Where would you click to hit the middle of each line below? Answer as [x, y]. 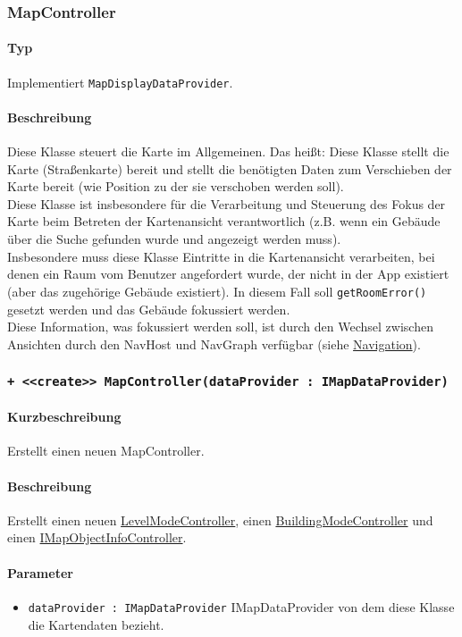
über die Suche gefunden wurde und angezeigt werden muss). [174, 239]
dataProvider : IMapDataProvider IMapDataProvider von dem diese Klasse [241, 606]
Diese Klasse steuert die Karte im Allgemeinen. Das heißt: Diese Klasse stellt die [228, 151]
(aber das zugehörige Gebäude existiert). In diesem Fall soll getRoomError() [217, 291]
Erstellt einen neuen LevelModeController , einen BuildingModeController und [220, 520]
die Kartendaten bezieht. [96, 624]
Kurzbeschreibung [64, 417]
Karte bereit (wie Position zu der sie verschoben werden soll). [176, 186]
